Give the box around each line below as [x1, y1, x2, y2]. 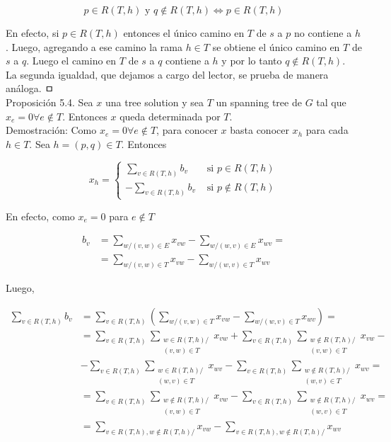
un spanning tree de [216, 94, 302, 109]
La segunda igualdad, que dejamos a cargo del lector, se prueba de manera [6, 67, 329, 81]
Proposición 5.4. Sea [6, 94, 93, 109]
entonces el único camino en [123, 25, 245, 40]
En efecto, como [6, 208, 75, 223]
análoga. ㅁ [6, 81, 54, 96]
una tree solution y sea [105, 94, 204, 109]
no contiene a [293, 25, 352, 40]
